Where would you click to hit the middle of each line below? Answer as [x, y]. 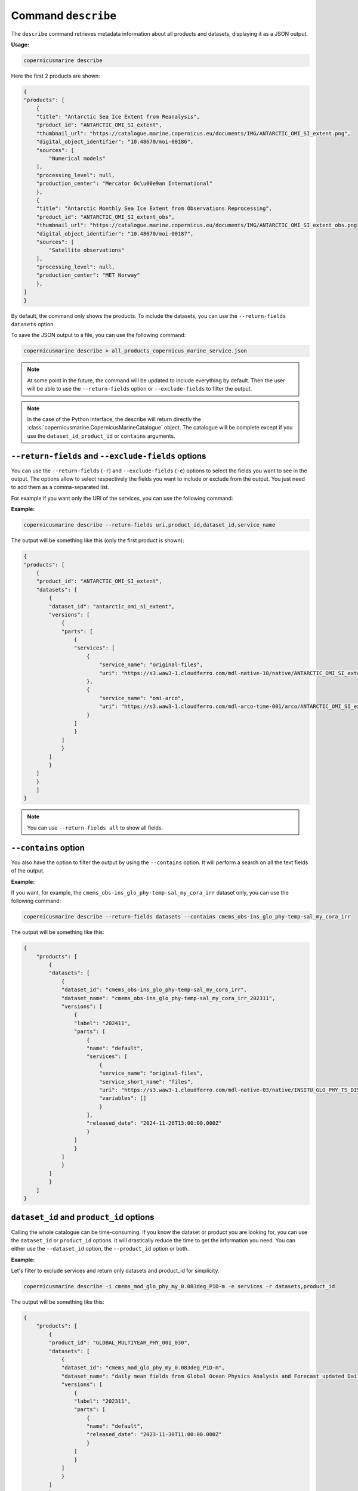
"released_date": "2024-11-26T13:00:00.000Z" [154, 1123]
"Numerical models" [77, 159]
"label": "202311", [102, 1401]
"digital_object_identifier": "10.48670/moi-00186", [115, 142]
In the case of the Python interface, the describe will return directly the [114, 419]
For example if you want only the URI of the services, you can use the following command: [122, 498]
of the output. [28, 871]
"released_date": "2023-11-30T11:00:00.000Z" [154, 1435]
